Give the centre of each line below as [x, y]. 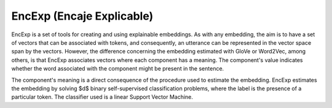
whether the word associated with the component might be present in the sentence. [118, 69]
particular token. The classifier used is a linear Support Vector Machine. [102, 97]
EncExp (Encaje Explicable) [82, 16]
